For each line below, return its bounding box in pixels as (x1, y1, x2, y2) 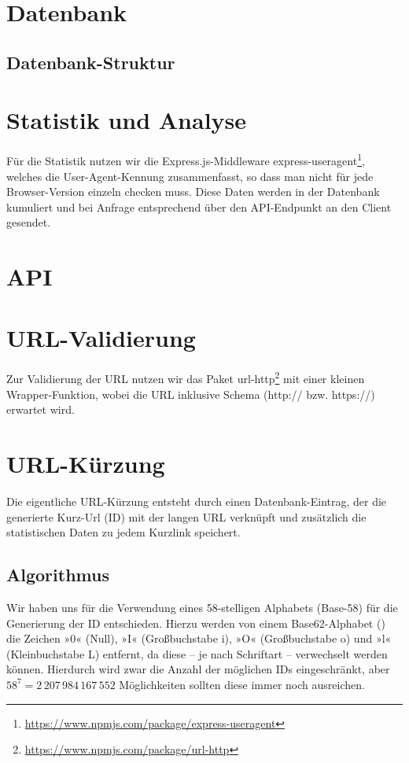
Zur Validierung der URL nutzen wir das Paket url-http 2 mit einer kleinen (6, 368, 365, 387)
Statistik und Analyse (6, 104, 247, 136)
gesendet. (6, 214, 51, 230)
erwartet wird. (6, 401, 75, 418)
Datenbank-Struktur (6, 50, 175, 74)
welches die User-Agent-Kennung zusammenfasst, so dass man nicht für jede (6, 168, 374, 184)
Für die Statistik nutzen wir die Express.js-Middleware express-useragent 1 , (6, 150, 365, 168)
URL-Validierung (6, 322, 196, 354)
